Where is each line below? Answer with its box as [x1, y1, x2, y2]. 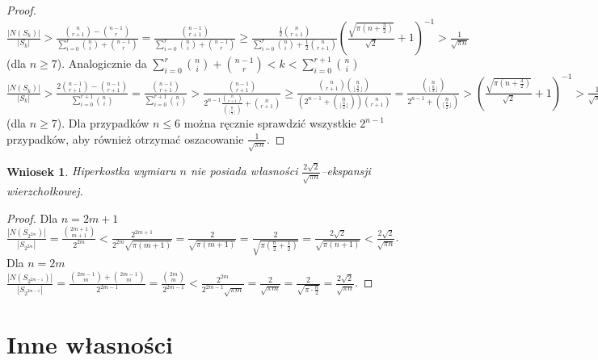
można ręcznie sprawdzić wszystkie [183, 115, 356, 132]
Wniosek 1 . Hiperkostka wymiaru [6, 162, 176, 179]
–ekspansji [321, 162, 371, 179]
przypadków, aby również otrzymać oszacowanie [6, 130, 244, 147]
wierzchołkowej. [6, 182, 83, 199]
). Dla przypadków [57, 115, 149, 132]
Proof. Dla [6, 209, 58, 226]
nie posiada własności [190, 162, 298, 179]
